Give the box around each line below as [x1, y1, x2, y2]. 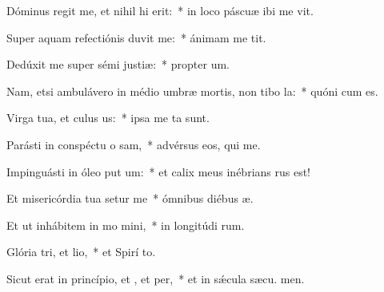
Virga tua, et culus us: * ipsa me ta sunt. [6, 109, 210, 126]
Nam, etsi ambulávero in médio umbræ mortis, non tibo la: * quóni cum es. [6, 82, 378, 99]
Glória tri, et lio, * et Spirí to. [6, 243, 156, 260]
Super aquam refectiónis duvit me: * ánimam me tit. [6, 29, 266, 45]
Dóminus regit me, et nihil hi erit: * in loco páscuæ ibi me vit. [6, 2, 314, 18]
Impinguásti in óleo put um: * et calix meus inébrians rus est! [6, 163, 311, 180]
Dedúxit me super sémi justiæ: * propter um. [6, 56, 230, 73]
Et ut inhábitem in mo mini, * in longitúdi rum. [6, 216, 245, 233]
